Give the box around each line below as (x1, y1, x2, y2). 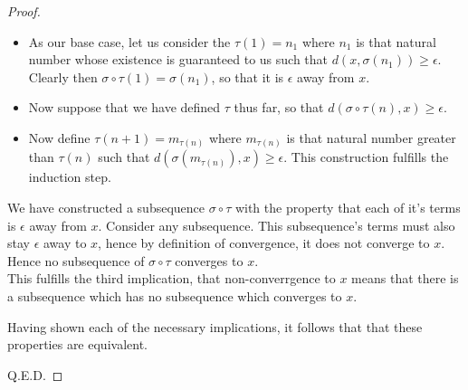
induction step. (28, 167, 111, 186)
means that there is (351, 269, 459, 288)
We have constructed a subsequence (7, 198, 205, 217)
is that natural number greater (286, 128, 456, 147)
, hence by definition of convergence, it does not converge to (98, 233, 430, 252)
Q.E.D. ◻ (7, 365, 63, 384)
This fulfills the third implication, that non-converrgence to (7, 269, 336, 288)
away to (43, 233, 87, 252)
